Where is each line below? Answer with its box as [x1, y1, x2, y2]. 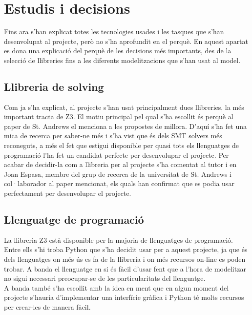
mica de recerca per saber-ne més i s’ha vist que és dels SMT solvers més [4, 130, 222, 141]
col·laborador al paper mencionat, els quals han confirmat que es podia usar [4, 178, 234, 189]
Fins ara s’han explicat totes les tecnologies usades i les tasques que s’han [4, 26, 224, 37]
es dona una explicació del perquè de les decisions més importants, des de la [4, 45, 231, 56]
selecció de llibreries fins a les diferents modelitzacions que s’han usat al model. [4, 55, 241, 65]
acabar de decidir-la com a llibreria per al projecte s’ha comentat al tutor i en [4, 159, 237, 169]
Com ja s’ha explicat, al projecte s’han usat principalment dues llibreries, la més [4, 102, 244, 112]
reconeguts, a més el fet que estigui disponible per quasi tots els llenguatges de [4, 140, 239, 150]
